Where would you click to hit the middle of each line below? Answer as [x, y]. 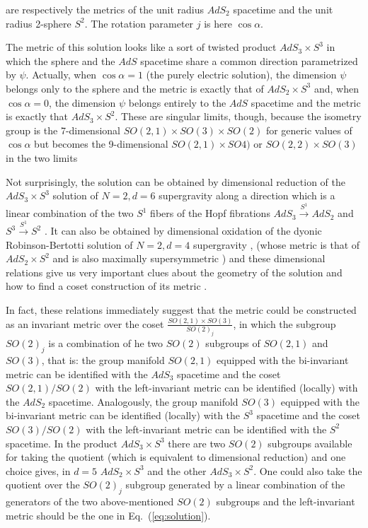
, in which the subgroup [284, 323]
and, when [336, 88]
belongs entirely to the [177, 102]
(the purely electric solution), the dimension [241, 75]
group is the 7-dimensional [63, 130]
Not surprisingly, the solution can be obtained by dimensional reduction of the [176, 181]
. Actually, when [61, 75]
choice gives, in [38, 470]
